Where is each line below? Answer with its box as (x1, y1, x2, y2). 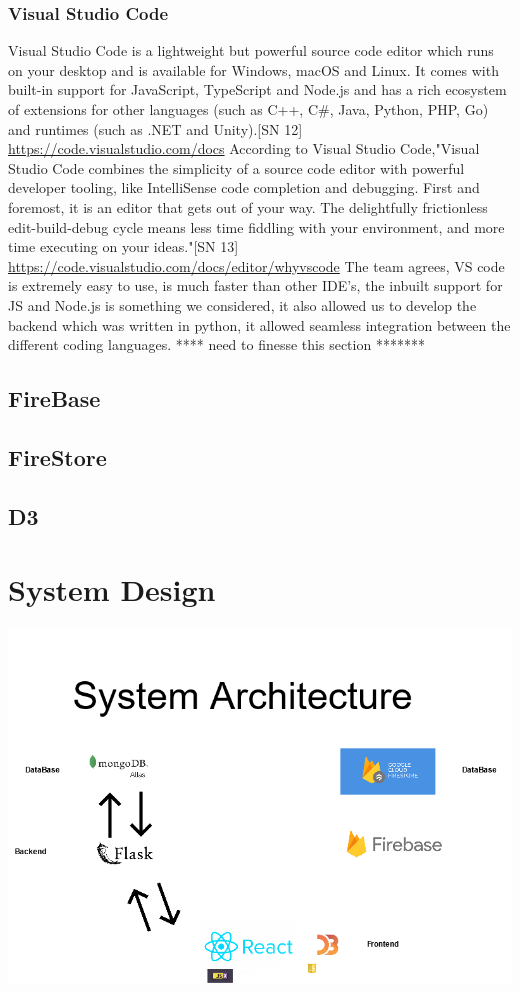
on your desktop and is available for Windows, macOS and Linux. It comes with (8, 59, 499, 80)
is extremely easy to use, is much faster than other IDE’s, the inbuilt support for (8, 275, 503, 296)
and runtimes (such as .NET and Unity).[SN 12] (8, 118, 303, 139)
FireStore (8, 441, 107, 472)
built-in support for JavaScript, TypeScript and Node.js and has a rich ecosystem (8, 79, 507, 100)
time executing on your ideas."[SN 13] (8, 236, 239, 257)
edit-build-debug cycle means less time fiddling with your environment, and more (8, 216, 505, 237)
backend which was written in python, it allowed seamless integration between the (8, 314, 511, 335)
